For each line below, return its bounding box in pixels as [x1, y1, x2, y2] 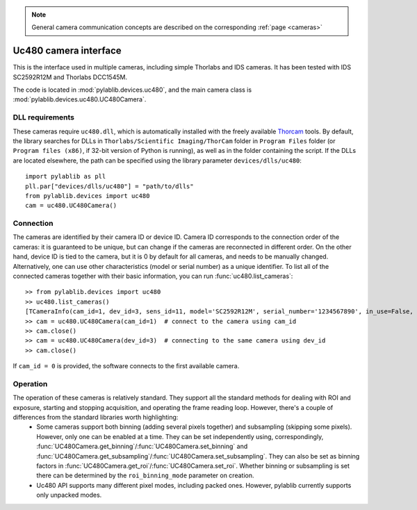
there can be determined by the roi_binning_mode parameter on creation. [36, 471, 254, 479]
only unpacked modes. [36, 491, 102, 500]
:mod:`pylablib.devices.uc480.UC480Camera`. [13, 95, 147, 104]
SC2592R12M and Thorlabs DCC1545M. [13, 73, 128, 81]
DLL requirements [13, 113, 75, 122]
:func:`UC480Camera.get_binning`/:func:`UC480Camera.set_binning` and [36, 442, 248, 451]
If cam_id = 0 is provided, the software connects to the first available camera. [13, 362, 240, 370]
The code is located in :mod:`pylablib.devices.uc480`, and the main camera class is [13, 85, 252, 94]
